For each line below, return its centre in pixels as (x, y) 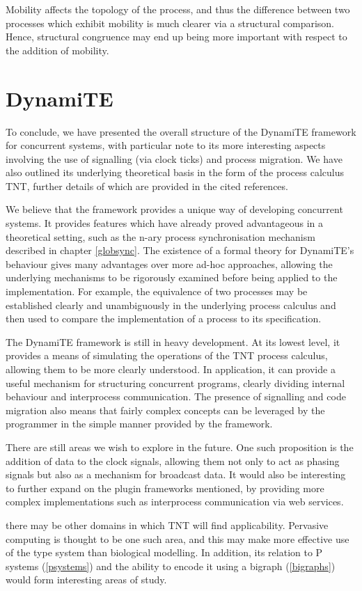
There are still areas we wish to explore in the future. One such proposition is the (180, 447)
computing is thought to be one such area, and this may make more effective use (178, 538)
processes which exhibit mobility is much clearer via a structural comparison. (170, 23)
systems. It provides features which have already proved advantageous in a (164, 223)
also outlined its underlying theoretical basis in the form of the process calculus (175, 172)
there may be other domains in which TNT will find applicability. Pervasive (167, 525)
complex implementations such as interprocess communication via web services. (175, 502)
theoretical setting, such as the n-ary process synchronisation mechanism (160, 236)
